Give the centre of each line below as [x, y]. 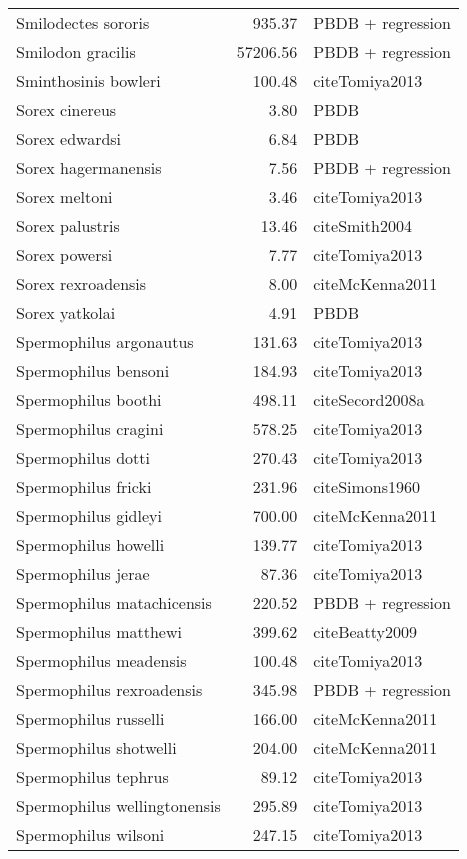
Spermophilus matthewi [99, 631]
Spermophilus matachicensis [114, 602]
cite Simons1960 [367, 486]
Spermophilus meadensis [101, 660]
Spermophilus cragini [90, 428]
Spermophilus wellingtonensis [118, 805]
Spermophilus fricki [84, 486]
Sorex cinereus [66, 109]
